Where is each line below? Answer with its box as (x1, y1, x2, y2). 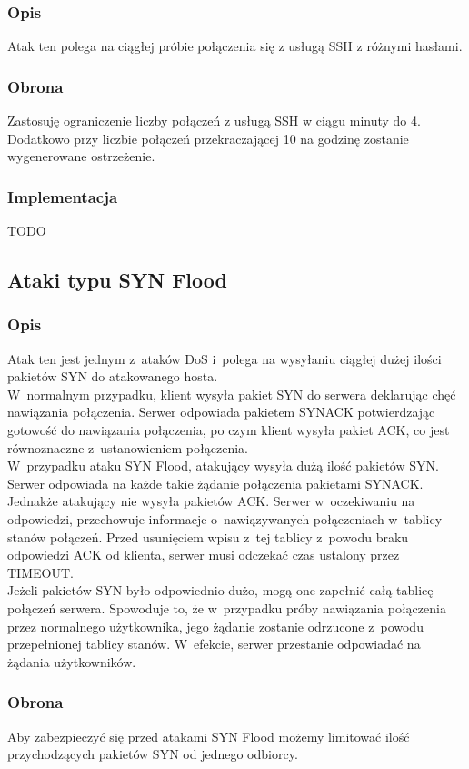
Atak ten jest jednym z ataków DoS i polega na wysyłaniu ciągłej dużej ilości (7, 349, 442, 368)
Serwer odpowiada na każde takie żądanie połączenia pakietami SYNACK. (7, 473, 424, 492)
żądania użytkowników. (7, 652, 136, 671)
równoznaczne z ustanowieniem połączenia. (7, 438, 248, 457)
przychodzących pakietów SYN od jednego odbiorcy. (7, 744, 298, 764)
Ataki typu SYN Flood (7, 266, 227, 294)
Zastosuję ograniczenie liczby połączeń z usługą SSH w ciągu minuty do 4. (7, 111, 421, 130)
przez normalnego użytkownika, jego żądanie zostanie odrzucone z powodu (7, 616, 424, 635)
